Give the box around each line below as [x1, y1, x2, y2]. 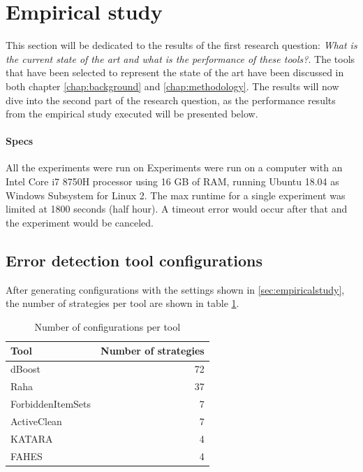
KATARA [10, 431, 53, 445]
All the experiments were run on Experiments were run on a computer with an [6, 160, 343, 175]
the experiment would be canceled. [6, 215, 154, 229]
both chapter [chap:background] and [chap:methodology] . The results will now [6, 78, 339, 93]
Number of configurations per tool [34, 319, 181, 334]
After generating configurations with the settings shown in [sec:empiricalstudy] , [6, 282, 345, 296]
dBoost [10, 362, 41, 376]
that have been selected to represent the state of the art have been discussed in [6, 65, 344, 80]
